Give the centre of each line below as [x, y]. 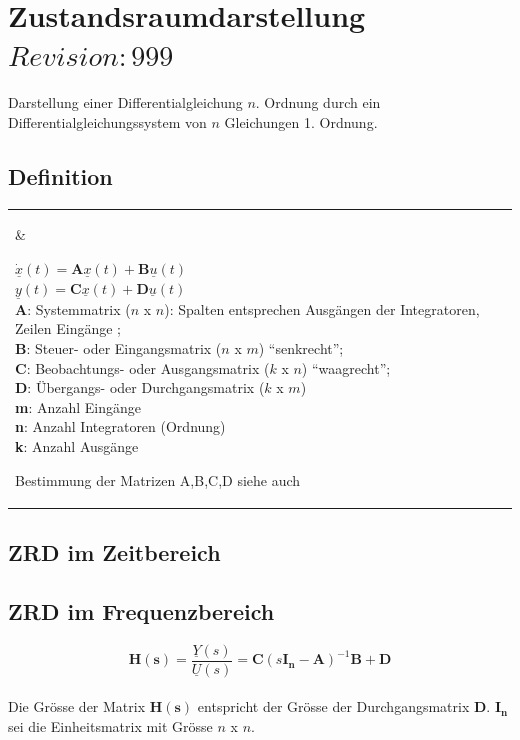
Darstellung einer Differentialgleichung [125, 102]
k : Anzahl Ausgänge [77, 446]
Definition [60, 175]
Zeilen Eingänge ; [68, 328]
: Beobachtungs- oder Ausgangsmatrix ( [148, 367]
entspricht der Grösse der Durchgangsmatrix [333, 706]
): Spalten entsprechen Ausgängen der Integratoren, [322, 308]
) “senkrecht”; [301, 348]
